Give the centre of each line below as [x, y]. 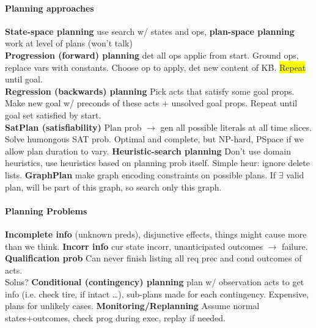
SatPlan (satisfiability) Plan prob [73, 127]
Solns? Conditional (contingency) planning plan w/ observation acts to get [155, 282]
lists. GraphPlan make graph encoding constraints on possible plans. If [141, 174]
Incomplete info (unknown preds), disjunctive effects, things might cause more [156, 234]
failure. [295, 246]
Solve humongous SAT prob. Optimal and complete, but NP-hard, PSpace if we [155, 139]
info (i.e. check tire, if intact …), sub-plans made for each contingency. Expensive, [157, 293]
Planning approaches [50, 8]
